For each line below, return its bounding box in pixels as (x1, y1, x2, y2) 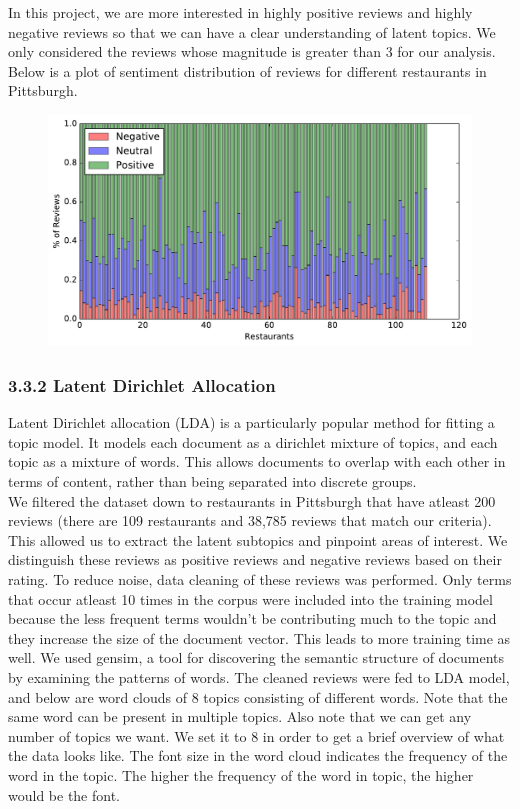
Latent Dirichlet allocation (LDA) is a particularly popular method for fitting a (8, 412, 495, 433)
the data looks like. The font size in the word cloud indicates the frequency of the (8, 745, 508, 766)
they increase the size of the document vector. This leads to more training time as (8, 627, 511, 648)
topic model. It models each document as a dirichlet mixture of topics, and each (8, 431, 498, 452)
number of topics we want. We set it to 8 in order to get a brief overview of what (8, 725, 505, 746)
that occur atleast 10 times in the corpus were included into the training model (8, 588, 493, 609)
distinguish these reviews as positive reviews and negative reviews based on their (8, 549, 502, 570)
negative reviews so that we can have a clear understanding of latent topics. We (8, 21, 496, 42)
